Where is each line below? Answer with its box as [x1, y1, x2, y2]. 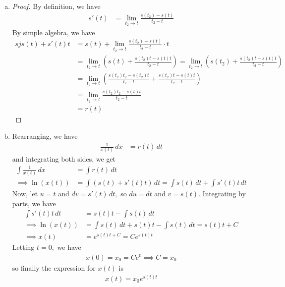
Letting [12, 242, 35, 252]
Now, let [12, 188, 38, 198]
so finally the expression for [12, 262, 96, 273]
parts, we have [12, 198, 56, 208]
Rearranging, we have [12, 131, 78, 141]
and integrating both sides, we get [12, 154, 116, 164]
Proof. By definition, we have [12, 1, 101, 11]
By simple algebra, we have [12, 27, 95, 37]
